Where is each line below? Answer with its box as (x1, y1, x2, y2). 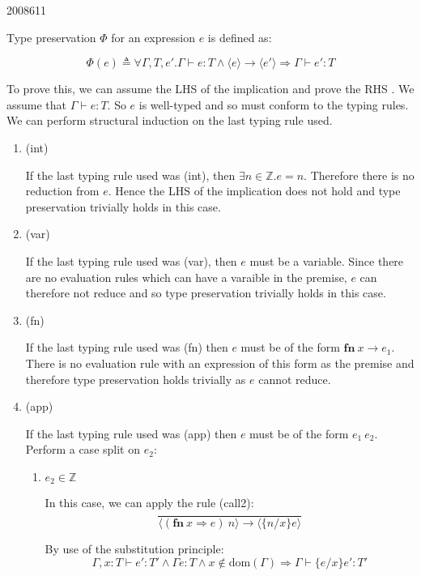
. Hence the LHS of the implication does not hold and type (108, 182, 401, 199)
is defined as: (207, 28, 272, 45)
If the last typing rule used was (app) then (25, 425, 237, 442)
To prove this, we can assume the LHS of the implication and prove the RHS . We (6, 80, 415, 97)
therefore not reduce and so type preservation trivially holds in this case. (25, 284, 386, 301)
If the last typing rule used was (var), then (25, 252, 237, 269)
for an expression (111, 28, 195, 45)
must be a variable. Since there (249, 252, 404, 269)
